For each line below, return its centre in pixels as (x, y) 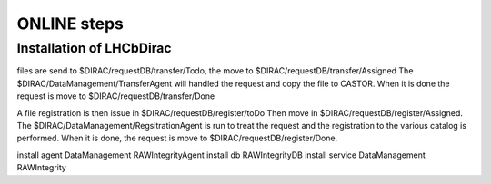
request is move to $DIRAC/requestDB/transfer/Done (116, 96)
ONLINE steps (70, 24)
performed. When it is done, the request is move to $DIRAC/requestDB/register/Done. (177, 138)
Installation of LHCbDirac (94, 48)
